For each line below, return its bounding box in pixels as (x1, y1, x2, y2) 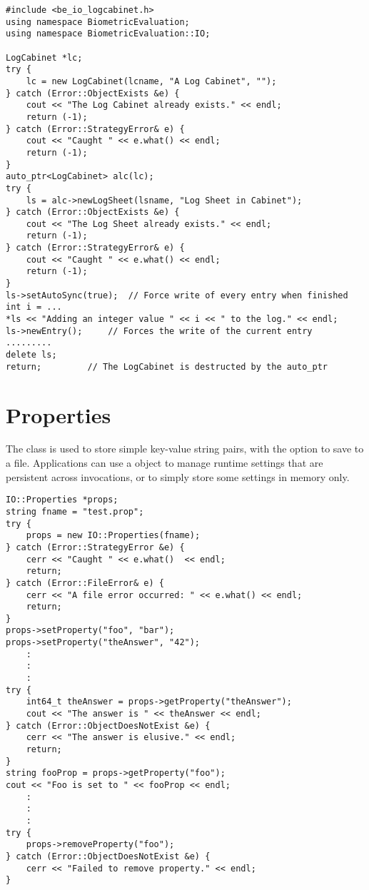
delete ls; (6, 350, 57, 360)
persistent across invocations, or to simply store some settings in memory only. (6, 469, 350, 484)
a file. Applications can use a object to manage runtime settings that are (6, 455, 323, 470)
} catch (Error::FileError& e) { (6, 577, 164, 588)
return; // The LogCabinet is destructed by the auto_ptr (6, 361, 328, 372)
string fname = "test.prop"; (6, 506, 144, 517)
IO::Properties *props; (6, 495, 118, 505)
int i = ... (6, 302, 62, 313)
